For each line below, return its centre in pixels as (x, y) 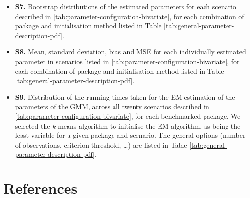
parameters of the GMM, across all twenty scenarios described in (112, 106)
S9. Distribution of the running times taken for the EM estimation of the (125, 97)
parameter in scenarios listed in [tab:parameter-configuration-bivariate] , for (127, 61)
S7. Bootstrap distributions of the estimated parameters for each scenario (125, 6)
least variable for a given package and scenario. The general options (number (130, 135)
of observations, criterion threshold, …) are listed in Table (101, 144)
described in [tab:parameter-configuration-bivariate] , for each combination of (129, 16)
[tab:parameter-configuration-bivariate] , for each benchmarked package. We (128, 116)
